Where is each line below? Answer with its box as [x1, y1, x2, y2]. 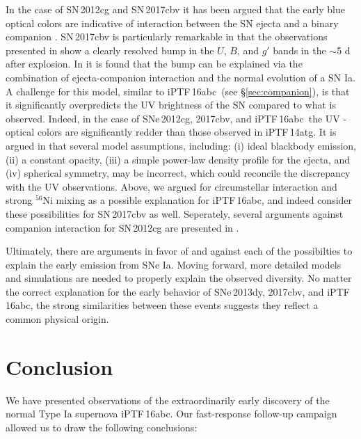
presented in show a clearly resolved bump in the [6, 42, 214, 57]
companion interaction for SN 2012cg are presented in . [6, 220, 239, 234]
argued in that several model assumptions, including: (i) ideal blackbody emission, [6, 138, 356, 152]
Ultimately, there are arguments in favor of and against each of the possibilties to [6, 244, 353, 258]
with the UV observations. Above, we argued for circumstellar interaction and [6, 179, 337, 193]
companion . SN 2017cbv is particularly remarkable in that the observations [6, 29, 328, 44]
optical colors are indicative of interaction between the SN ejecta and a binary [6, 15, 339, 30]
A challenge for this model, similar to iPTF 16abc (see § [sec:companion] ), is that [6, 83, 350, 98]
